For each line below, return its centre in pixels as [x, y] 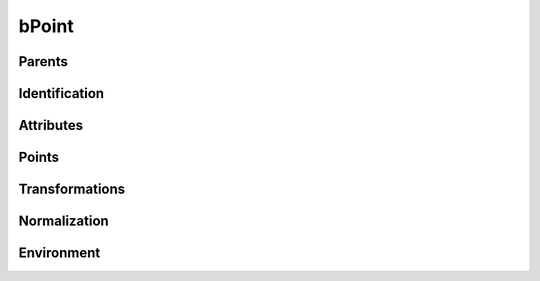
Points [39, 157]
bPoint [46, 26]
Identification [61, 93]
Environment [59, 253]
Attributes [51, 125]
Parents [43, 61]
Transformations [72, 189]
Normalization [63, 221]
